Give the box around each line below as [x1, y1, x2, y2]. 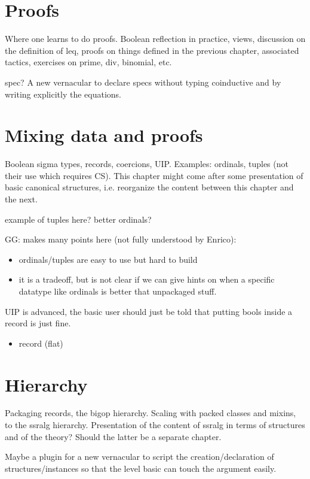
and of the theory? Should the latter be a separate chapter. [5, 430, 222, 442]
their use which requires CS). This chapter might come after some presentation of [5, 169, 303, 181]
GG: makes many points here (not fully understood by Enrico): [5, 233, 237, 245]
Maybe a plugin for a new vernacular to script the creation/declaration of [5, 450, 274, 463]
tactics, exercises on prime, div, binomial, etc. [5, 56, 172, 68]
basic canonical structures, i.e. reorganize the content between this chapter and [5, 181, 294, 193]
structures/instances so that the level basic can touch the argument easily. [5, 462, 277, 474]
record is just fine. [5, 317, 71, 329]
